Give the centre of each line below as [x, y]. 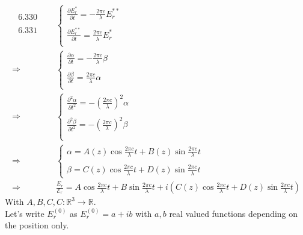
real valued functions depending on [234, 213]
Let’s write [25, 213]
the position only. [37, 225]
